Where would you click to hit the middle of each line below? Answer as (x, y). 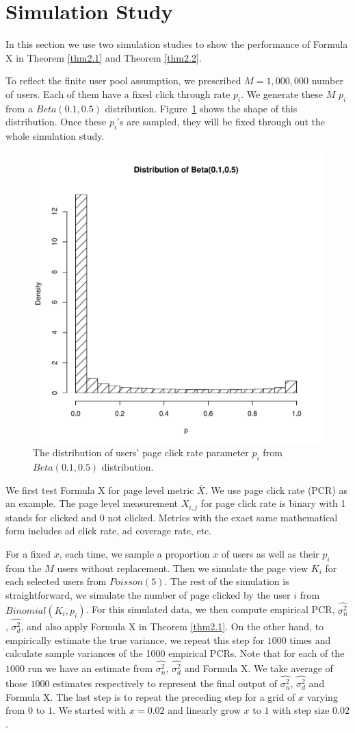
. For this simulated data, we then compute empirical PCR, (210, 609)
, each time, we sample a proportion (134, 553)
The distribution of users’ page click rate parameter (141, 452)
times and (310, 639)
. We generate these (282, 94)
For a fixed (28, 553)
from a (19, 108)
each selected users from (56, 581)
